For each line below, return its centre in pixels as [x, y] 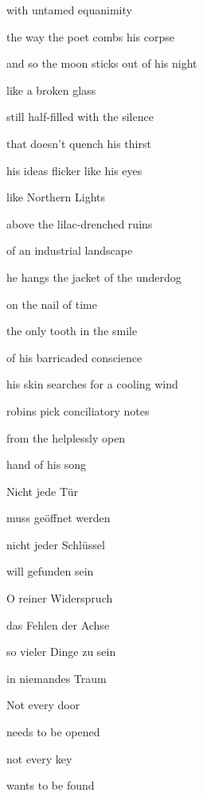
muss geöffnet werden [59, 518]
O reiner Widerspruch [60, 598]
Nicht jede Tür [42, 491]
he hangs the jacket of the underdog [94, 277]
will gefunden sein [50, 571]
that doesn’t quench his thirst [79, 143]
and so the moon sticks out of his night [102, 63]
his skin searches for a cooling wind [92, 384]
